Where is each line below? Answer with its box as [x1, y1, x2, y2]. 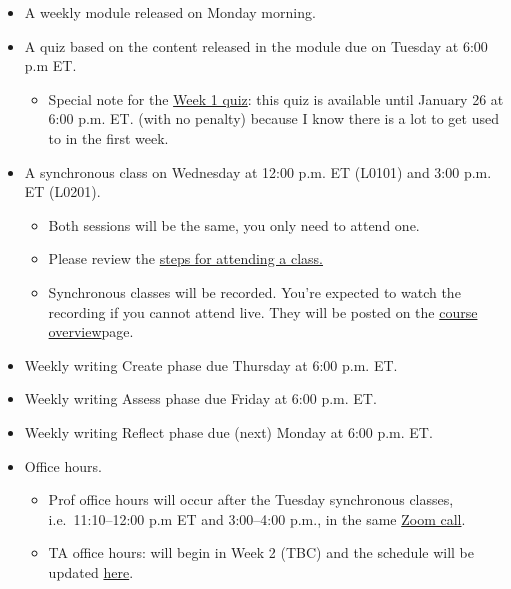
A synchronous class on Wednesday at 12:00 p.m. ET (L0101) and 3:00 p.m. [24, 161, 492, 182]
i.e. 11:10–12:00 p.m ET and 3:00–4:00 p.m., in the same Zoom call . [48, 508, 466, 529]
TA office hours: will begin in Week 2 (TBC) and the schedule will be [48, 542, 475, 563]
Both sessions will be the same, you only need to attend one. [48, 214, 420, 235]
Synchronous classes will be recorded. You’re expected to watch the [48, 281, 461, 302]
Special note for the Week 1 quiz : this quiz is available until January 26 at [48, 88, 504, 109]
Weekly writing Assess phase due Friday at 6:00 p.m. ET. [24, 388, 377, 409]
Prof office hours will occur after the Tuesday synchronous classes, [48, 489, 454, 510]
